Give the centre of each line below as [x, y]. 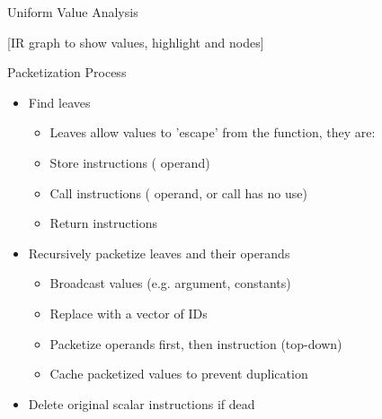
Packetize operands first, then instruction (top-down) [196, 343]
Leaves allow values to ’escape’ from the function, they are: [213, 132]
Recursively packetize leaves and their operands [159, 253]
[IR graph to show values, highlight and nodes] [136, 42]
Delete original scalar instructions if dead [142, 403]
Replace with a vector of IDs [129, 313]
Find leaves [59, 102]
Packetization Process [67, 72]
